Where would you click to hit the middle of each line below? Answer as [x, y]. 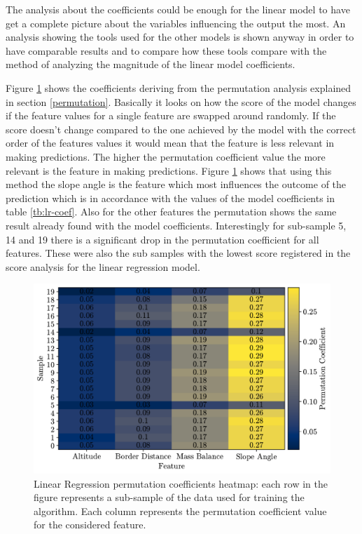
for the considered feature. [90, 525]
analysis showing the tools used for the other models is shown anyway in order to [180, 37]
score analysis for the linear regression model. [103, 266]
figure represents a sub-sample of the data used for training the [169, 497]
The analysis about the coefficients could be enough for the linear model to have [178, 9]
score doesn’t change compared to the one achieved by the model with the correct [181, 129]
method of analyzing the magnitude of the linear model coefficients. [151, 64]
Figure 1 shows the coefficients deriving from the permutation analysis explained [179, 87]
